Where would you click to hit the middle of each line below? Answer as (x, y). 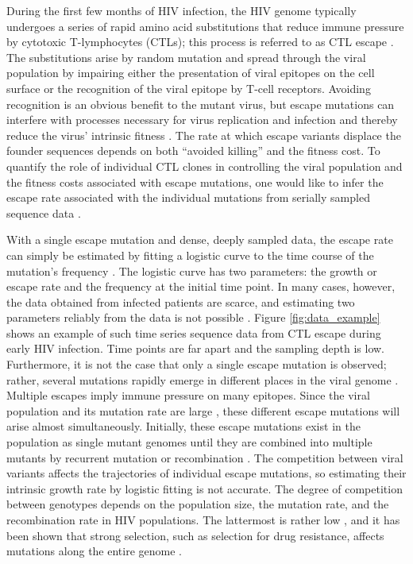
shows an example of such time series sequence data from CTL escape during (194, 332)
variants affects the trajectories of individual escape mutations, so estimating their (206, 473)
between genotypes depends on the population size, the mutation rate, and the (198, 504)
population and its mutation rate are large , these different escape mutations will (203, 410)
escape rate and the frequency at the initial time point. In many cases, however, (201, 286)
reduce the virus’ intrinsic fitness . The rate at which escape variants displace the (204, 135)
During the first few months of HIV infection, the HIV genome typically (181, 10)
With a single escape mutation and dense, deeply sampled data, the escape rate (200, 240)
